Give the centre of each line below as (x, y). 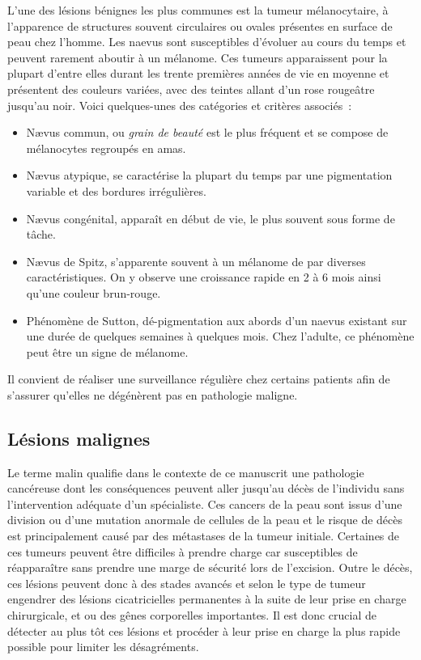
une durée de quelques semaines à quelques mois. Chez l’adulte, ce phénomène (220, 336)
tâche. (41, 234)
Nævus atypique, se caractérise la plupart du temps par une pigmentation (209, 175)
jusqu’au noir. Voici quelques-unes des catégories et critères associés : (180, 105)
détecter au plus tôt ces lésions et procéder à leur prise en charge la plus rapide (204, 630)
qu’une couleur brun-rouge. (94, 292)
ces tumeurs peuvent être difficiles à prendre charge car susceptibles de (183, 551)
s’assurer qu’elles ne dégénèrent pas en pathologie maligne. (153, 394)
